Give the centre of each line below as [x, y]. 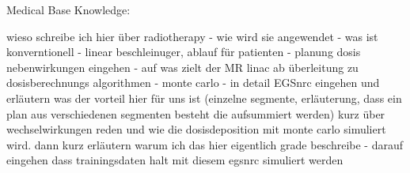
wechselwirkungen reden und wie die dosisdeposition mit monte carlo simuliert [196, 129]
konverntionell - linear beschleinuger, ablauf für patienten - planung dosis [184, 52]
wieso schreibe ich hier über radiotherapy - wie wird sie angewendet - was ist [192, 36]
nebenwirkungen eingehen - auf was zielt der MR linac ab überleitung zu [182, 67]
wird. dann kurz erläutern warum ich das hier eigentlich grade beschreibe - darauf [205, 144]
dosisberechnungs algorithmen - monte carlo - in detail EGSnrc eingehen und [193, 83]
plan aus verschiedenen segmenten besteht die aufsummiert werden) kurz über [196, 113]
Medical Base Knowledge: [68, 9]
